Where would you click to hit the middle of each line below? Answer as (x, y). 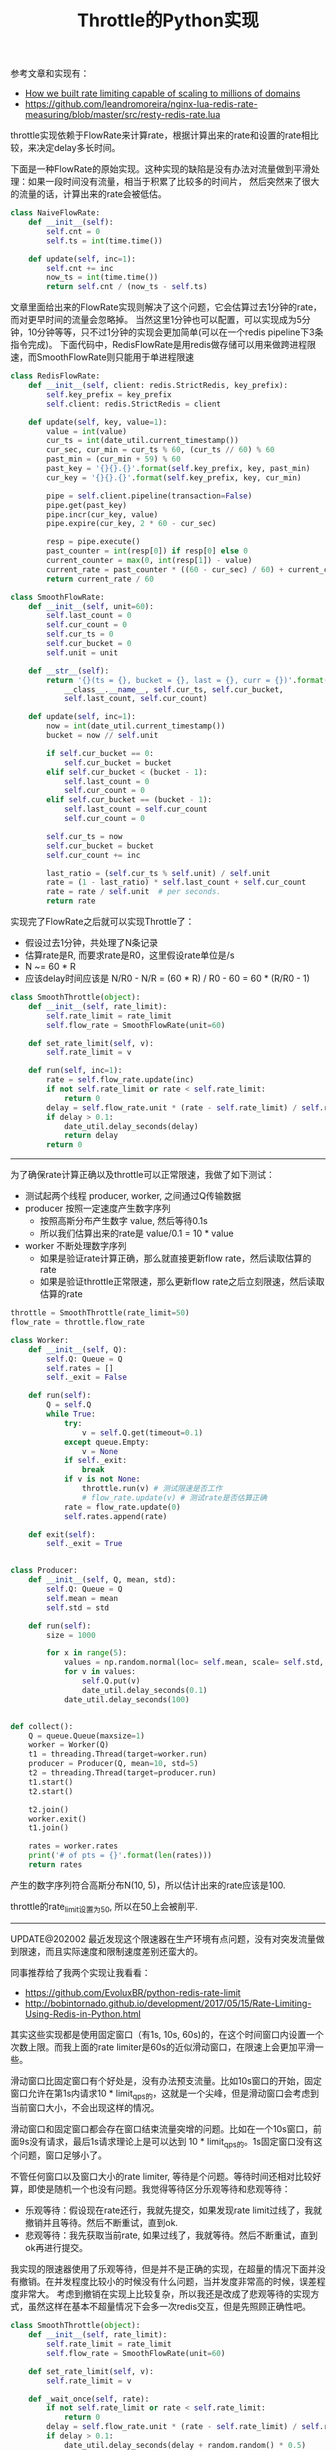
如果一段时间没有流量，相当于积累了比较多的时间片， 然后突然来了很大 (173, 182)
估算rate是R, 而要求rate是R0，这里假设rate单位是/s (129, 955)
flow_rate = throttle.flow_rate (77, 1322)
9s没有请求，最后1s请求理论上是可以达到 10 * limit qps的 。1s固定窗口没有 (166, 2142)
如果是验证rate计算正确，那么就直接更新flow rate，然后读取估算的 (175, 1258)
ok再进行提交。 (56, 2248)
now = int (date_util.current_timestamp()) (136, 726)
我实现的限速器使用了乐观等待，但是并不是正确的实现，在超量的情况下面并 (163, 2269)
